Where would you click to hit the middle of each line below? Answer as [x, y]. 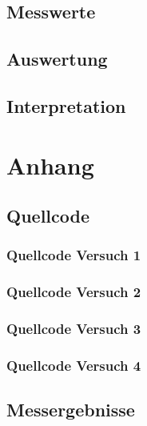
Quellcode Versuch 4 [74, 365]
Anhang [50, 165]
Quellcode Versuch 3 [74, 329]
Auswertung [57, 59]
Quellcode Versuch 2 [74, 292]
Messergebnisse [71, 410]
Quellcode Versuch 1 [74, 255]
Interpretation [66, 105]
